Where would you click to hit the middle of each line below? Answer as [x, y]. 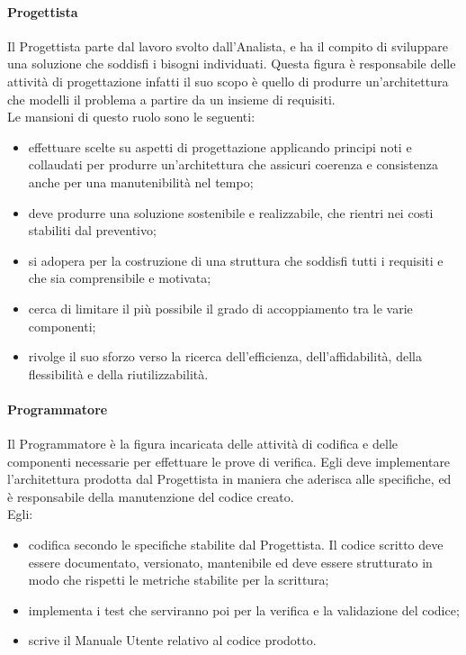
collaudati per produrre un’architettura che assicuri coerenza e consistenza [233, 164]
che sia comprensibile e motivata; [120, 278]
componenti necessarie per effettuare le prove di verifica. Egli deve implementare [229, 461]
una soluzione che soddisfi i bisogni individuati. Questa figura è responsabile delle [232, 64]
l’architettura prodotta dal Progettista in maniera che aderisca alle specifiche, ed [229, 479]
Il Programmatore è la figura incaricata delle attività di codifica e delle [202, 444]
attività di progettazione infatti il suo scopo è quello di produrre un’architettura [228, 81]
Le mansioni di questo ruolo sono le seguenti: [131, 117]
